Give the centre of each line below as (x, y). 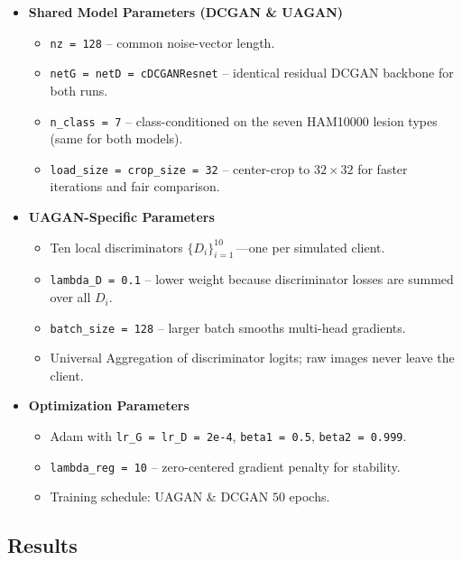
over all (70, 297)
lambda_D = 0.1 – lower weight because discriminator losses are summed (252, 279)
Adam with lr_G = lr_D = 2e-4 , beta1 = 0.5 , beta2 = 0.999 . (228, 436)
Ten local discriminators (116, 247)
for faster (383, 168)
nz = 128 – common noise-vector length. (162, 42)
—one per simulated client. (310, 247)
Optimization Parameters (109, 405)
